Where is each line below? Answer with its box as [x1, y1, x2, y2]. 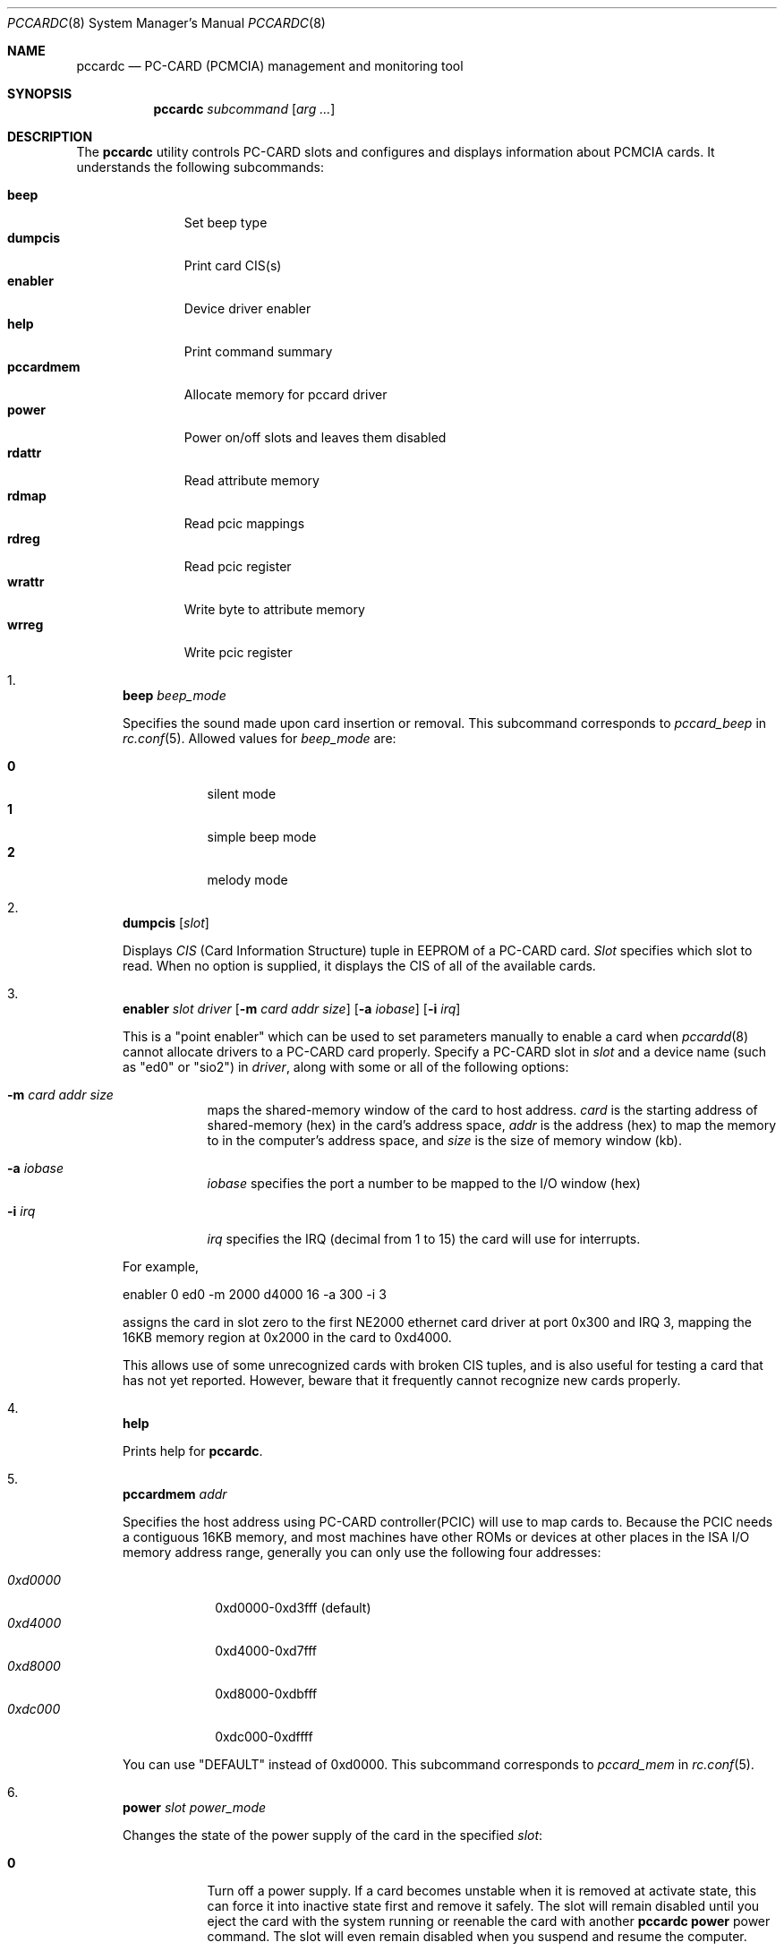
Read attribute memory [183, 473, 320, 488]
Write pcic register [183, 645, 293, 660]
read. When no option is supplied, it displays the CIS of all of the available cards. [123, 958, 596, 973]
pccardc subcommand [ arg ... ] [153, 101, 336, 116]
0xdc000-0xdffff [215, 1729, 313, 1744]
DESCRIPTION [7, 129, 93, 144]
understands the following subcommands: [76, 159, 324, 175]
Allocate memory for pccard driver [183, 387, 388, 402]
